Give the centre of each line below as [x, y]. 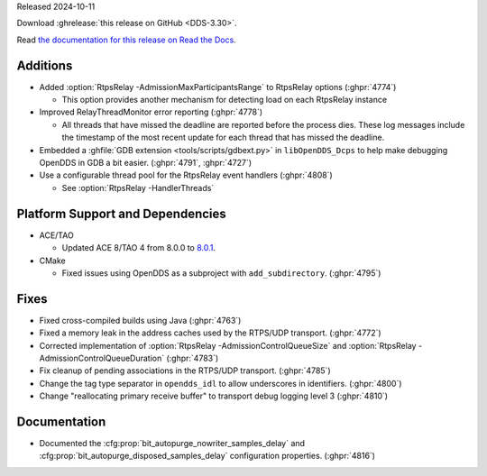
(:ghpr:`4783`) [193, 358]
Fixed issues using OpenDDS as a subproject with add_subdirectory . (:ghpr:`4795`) [221, 273]
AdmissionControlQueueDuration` [102, 358]
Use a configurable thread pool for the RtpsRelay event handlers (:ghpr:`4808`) [186, 175]
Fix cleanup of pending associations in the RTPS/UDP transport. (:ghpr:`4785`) [185, 371]
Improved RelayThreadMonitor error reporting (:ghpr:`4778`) [151, 112]
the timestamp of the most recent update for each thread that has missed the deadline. [223, 137]
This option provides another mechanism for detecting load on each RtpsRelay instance [225, 100]
